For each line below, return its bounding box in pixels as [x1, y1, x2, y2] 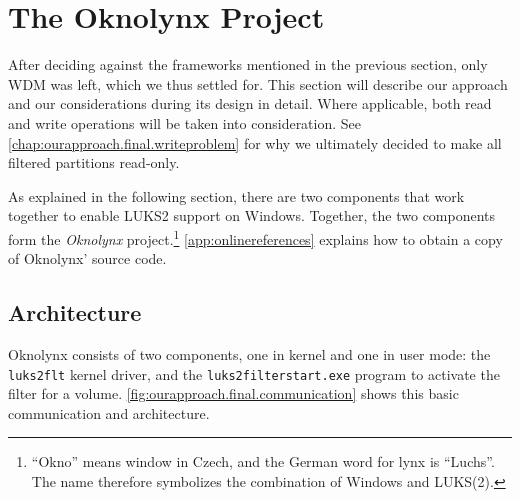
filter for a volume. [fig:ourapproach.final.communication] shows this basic [8, 383, 459, 404]
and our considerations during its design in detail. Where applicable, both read [8, 93, 492, 114]
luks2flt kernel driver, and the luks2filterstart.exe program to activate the [8, 363, 500, 384]
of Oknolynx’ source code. [8, 248, 167, 269]
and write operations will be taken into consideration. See [8, 112, 362, 133]
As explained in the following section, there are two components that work [8, 185, 465, 206]
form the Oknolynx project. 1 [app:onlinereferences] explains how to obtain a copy [8, 225, 503, 249]
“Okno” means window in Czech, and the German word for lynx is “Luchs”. [31, 451, 495, 472]
